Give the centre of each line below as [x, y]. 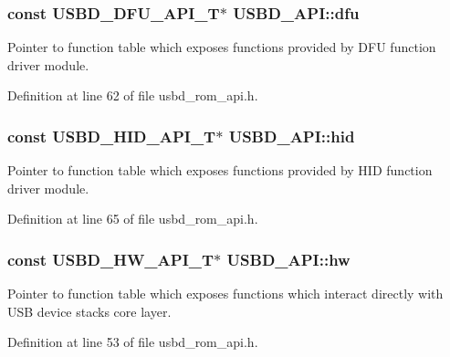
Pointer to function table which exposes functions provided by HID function [220, 170]
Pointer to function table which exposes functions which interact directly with [225, 294]
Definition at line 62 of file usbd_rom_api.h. [133, 95]
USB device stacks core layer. [89, 311]
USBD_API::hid [292, 136]
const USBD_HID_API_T [112, 136]
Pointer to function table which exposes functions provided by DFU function [222, 47]
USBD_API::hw [288, 259]
